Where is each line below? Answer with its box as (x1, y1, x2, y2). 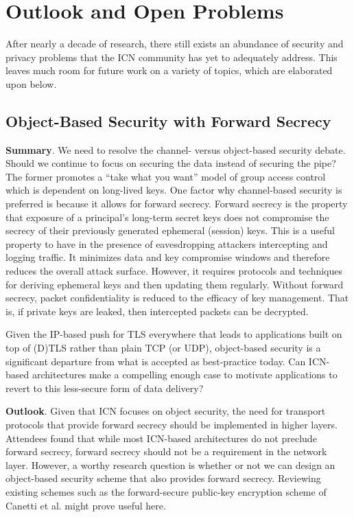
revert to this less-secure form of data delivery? (5, 380, 204, 395)
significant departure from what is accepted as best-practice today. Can (5, 354, 306, 368)
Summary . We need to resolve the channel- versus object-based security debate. (5, 142, 346, 157)
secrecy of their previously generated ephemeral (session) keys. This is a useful (5, 223, 335, 238)
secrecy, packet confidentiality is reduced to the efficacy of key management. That (5, 290, 349, 305)
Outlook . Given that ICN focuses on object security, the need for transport (5, 404, 326, 418)
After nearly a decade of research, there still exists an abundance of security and (5, 36, 344, 51)
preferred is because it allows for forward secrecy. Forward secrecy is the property (5, 196, 348, 211)
